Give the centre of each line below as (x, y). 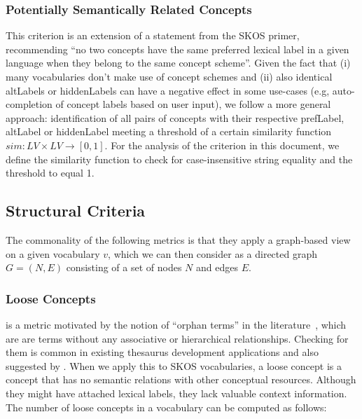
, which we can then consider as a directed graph (213, 253)
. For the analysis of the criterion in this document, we (222, 145)
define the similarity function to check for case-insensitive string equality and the (179, 159)
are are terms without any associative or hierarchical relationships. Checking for (177, 338)
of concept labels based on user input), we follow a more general (193, 104)
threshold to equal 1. (50, 173)
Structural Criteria (76, 211)
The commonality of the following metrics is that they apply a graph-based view (178, 239)
